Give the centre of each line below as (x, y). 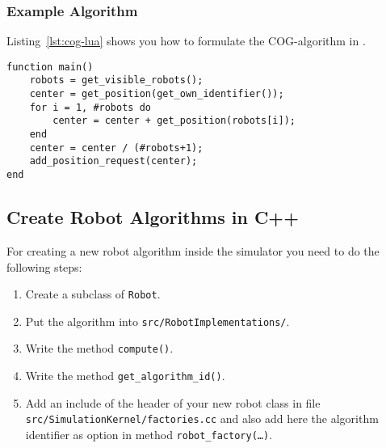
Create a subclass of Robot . (93, 294)
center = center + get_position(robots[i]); (174, 121)
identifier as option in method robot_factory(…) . (149, 434)
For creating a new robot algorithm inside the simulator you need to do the (193, 250)
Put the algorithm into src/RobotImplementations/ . (157, 321)
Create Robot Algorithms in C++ (153, 217)
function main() (50, 67)
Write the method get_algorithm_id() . (125, 376)
